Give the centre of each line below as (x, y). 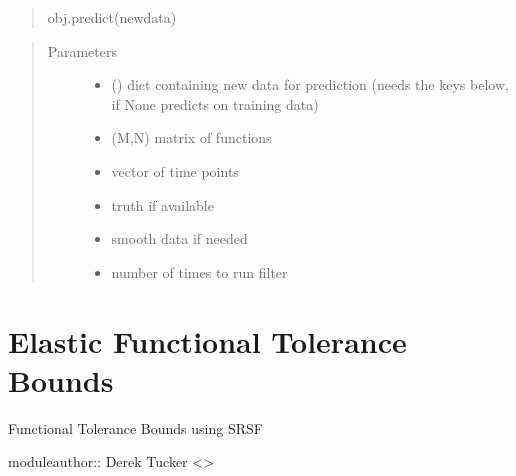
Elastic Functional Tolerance (207, 340)
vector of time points (175, 170)
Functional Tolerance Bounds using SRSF (135, 427)
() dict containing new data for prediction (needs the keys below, (310, 84)
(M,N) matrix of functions (191, 137)
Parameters (82, 50)
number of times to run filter (199, 271)
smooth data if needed (179, 238)
